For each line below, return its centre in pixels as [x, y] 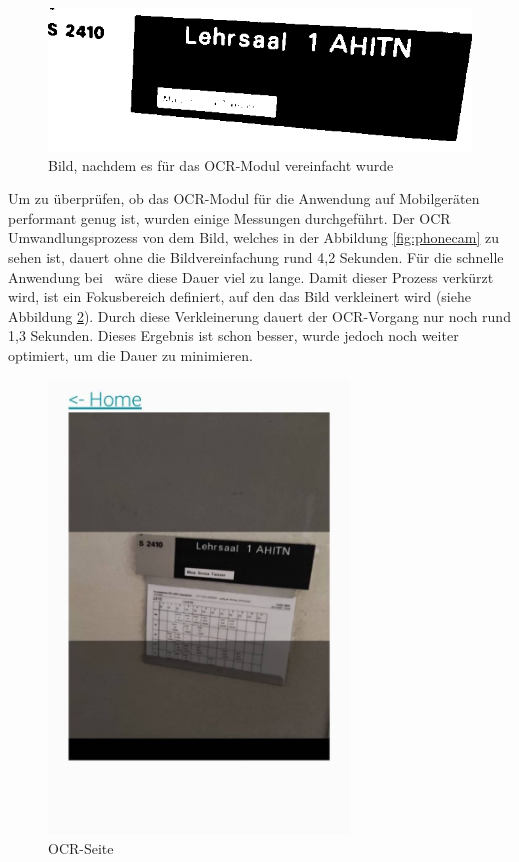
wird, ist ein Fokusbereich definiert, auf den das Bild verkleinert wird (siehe [239, 296]
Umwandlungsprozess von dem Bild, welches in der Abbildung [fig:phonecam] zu [253, 237]
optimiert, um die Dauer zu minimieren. [130, 355]
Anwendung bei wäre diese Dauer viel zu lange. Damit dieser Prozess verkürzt [251, 276]
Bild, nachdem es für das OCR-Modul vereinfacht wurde [221, 164]
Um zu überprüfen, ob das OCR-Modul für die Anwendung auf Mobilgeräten [244, 198]
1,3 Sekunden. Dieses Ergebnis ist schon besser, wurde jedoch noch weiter [233, 335]
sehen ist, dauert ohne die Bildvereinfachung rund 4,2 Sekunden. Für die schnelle [256, 257]
